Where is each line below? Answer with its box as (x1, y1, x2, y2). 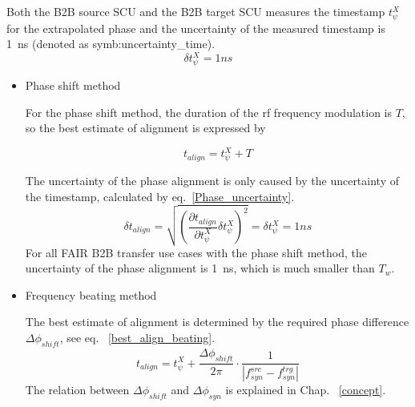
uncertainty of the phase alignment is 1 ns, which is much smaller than (25, 260, 375, 276)
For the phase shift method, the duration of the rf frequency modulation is (25, 103, 392, 120)
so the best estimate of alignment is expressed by (25, 119, 266, 136)
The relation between (25, 381, 130, 398)
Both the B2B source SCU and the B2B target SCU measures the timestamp (6, 3, 385, 19)
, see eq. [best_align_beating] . (59, 328, 216, 345)
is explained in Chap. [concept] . (225, 381, 386, 398)
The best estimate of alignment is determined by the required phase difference (25, 313, 409, 330)
